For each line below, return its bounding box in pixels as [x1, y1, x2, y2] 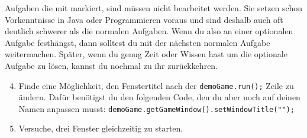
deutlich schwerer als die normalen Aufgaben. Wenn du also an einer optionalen [5, 25, 293, 37]
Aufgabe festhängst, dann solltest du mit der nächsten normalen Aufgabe [5, 36, 270, 48]
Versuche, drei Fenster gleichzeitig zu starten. [18, 122, 183, 134]
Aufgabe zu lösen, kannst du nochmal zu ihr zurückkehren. [5, 59, 218, 71]
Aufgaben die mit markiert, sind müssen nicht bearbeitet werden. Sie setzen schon [5, 2, 302, 14]
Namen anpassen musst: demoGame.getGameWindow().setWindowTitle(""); [18, 102, 295, 114]
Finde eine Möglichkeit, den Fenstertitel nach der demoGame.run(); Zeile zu [18, 79, 294, 91]
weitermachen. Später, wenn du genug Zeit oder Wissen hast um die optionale [5, 48, 287, 60]
